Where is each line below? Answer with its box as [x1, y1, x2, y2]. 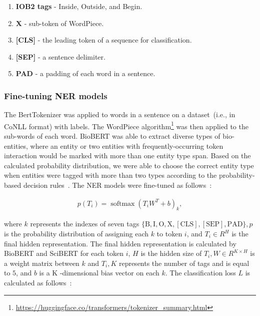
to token [156, 228, 182, 239]
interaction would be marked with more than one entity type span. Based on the [4, 150, 251, 161]
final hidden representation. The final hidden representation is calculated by [4, 238, 236, 248]
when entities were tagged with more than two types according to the [4, 170, 217, 180]
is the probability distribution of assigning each [4, 228, 148, 239]
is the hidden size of [140, 248, 202, 258]
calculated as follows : [4, 277, 72, 287]
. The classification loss [165, 267, 236, 278]
